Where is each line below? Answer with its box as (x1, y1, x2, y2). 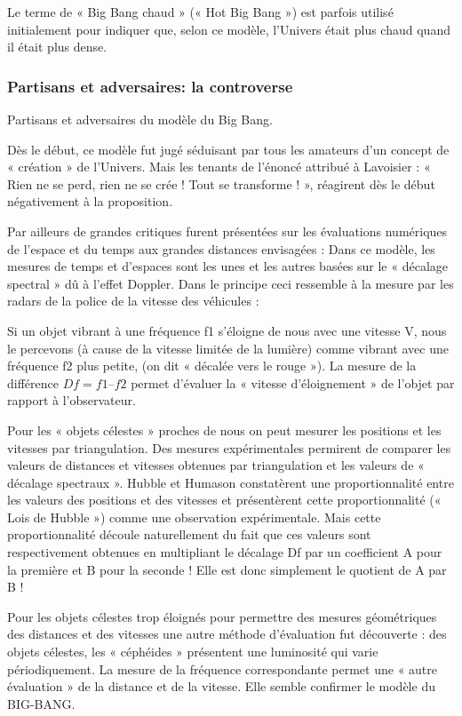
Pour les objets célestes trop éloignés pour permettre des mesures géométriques (7, 607, 437, 625)
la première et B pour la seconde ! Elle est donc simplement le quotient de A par (7, 560, 447, 578)
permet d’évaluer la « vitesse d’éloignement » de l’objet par (131, 373, 455, 392)
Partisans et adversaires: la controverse (7, 75, 293, 97)
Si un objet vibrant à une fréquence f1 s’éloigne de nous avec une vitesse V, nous (7, 321, 447, 339)
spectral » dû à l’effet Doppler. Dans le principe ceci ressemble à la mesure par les (7, 274, 454, 292)
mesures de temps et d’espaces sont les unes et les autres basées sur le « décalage (7, 257, 449, 275)
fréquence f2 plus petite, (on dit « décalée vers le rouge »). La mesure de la (7, 356, 417, 375)
